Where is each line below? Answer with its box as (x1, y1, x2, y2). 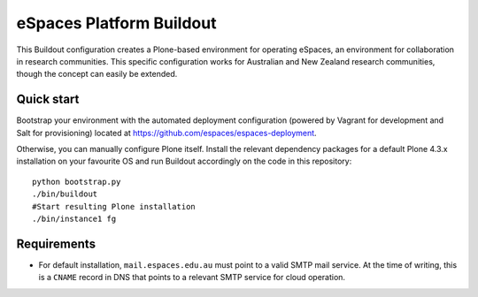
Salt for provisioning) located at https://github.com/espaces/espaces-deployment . (16, 127, 318, 138)
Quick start (16, 92, 80, 107)
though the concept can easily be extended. (16, 69, 178, 80)
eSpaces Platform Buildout (16, 13, 217, 33)
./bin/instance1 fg (32, 213, 117, 224)
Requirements (16, 236, 96, 251)
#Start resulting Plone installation (32, 202, 197, 211)
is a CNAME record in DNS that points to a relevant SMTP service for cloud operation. (38, 272, 345, 283)
